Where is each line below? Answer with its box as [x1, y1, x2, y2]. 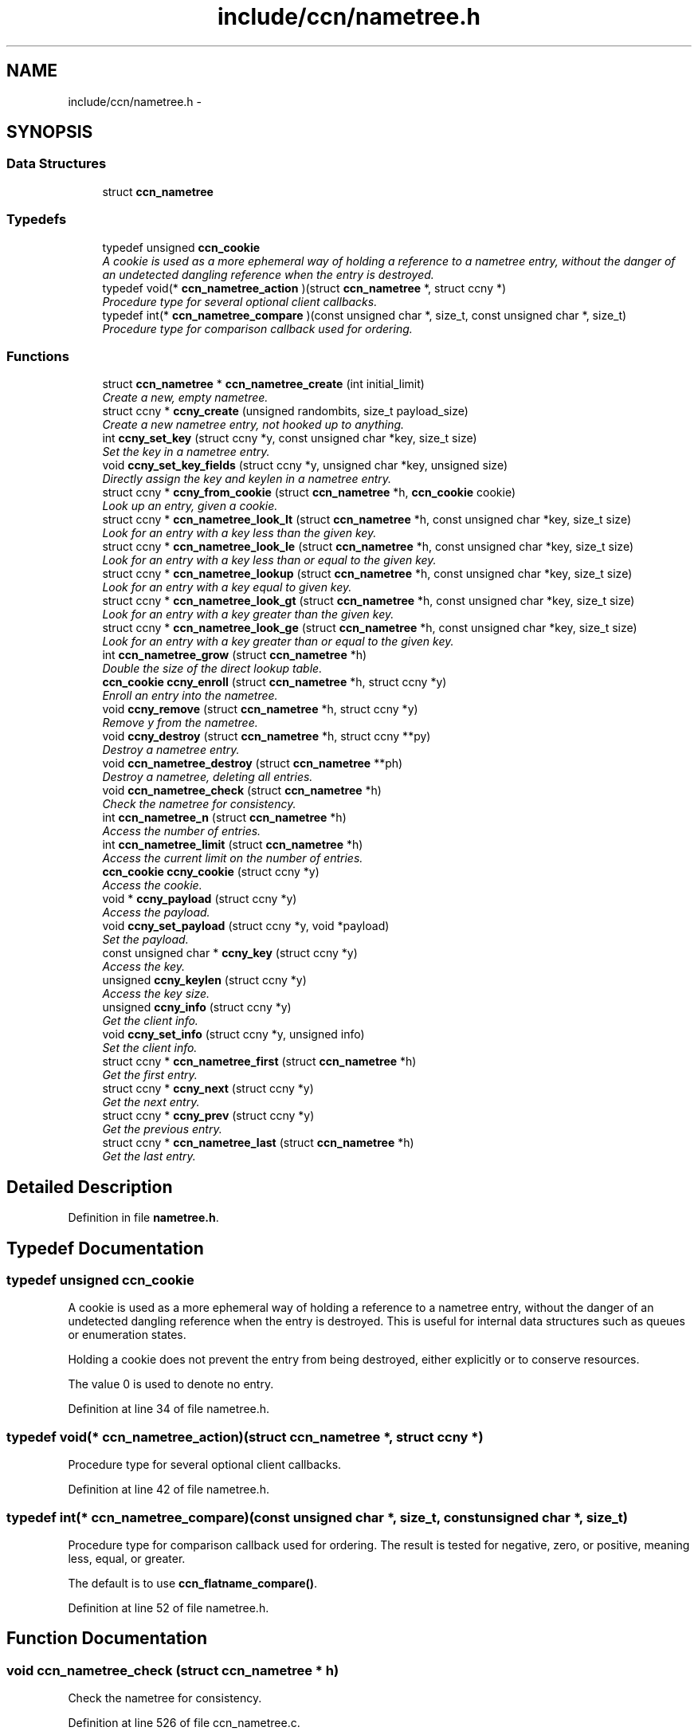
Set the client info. [102, 1041, 198, 1055]
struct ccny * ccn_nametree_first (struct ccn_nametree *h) [102, 1054, 417, 1069]
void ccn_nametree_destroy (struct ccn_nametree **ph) [102, 756, 403, 771]
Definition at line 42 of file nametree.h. [68, 1482, 269, 1497]
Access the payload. [102, 905, 210, 920]
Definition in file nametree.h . [68, 1211, 219, 1225]
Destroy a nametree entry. [102, 743, 240, 757]
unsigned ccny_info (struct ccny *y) [102, 1000, 292, 1015]
